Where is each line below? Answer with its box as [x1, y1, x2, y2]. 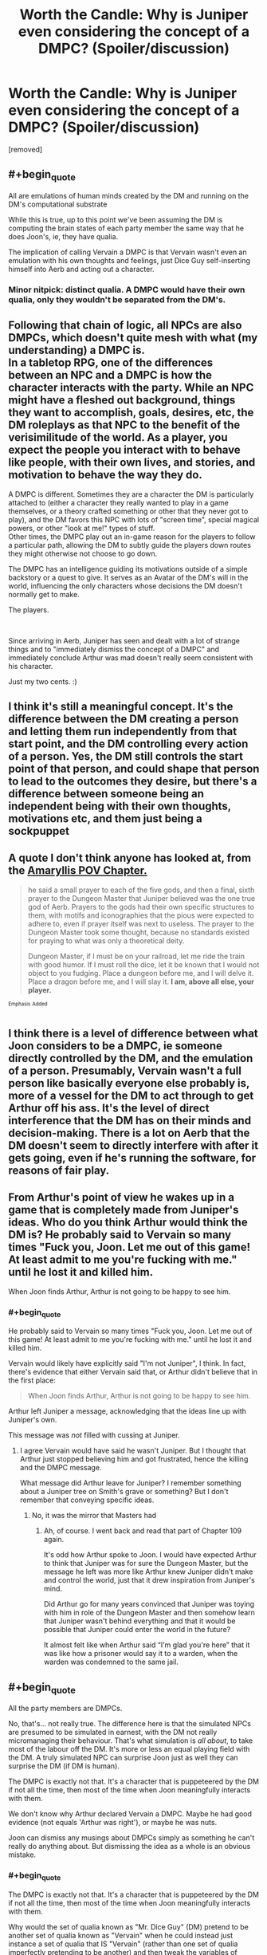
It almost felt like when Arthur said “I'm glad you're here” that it [43, 1640, 250, 1650]
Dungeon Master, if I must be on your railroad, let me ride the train [27, 951, 245, 961]
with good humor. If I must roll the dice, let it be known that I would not [27, 959, 260, 970]
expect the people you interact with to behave [8, 443, 241, 457]
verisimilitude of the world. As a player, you [8, 431, 229, 444]
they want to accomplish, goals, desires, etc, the [8, 406, 254, 419]
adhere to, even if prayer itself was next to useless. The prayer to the [27, 918, 255, 928]
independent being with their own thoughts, [8, 800, 231, 813]
